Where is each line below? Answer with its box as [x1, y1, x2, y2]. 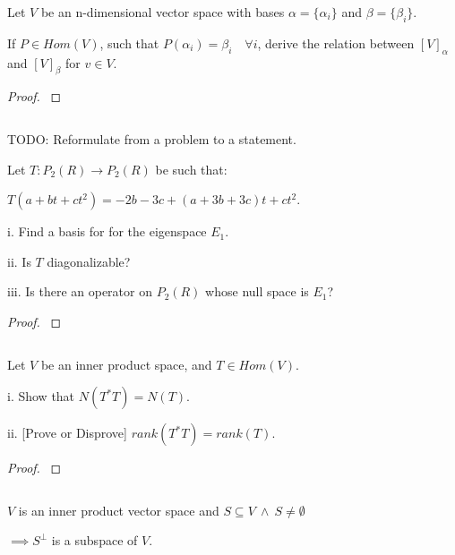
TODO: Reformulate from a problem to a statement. [7, 129, 296, 148]
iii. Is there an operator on [7, 282, 152, 301]
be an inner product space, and [40, 354, 212, 373]
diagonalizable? [47, 252, 131, 270]
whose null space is [205, 282, 309, 301]
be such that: [155, 159, 227, 178]
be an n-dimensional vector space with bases [40, 3, 285, 21]
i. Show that [7, 387, 75, 406]
